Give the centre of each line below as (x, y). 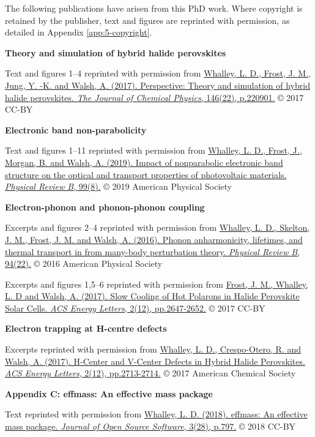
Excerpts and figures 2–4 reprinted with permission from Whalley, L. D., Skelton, (157, 227)
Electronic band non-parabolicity (76, 129)
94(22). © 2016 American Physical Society (84, 263)
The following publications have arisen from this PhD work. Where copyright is (154, 8)
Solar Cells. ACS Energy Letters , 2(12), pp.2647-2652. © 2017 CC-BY (135, 308)
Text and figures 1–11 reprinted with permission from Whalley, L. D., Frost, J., (154, 150)
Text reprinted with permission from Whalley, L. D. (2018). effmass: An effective (156, 414)
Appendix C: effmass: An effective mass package (109, 393)
